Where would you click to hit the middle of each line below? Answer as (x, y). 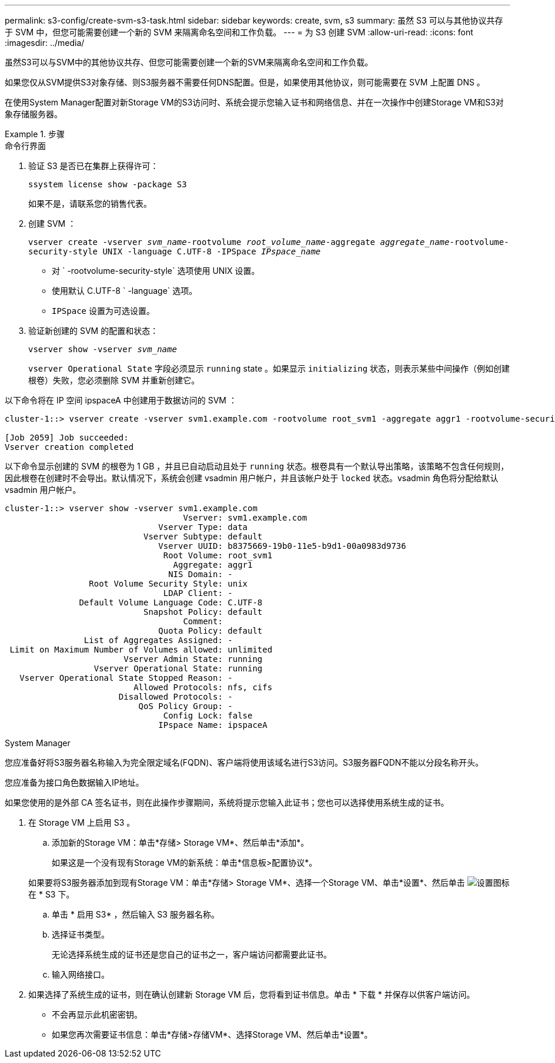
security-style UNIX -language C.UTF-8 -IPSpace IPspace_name (175, 251)
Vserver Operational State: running (178, 668)
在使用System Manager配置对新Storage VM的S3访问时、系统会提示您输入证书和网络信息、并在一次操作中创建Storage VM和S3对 (254, 102)
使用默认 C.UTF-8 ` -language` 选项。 (125, 291)
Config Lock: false (208, 716)
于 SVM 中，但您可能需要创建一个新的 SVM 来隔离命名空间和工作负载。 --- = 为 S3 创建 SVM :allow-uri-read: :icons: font (239, 32)
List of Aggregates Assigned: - (158, 640)
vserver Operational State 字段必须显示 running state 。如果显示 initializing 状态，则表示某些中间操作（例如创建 (269, 368)
